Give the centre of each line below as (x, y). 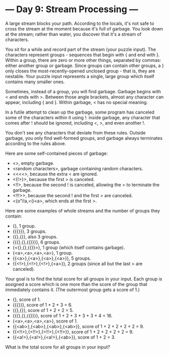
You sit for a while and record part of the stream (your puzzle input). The (81, 49)
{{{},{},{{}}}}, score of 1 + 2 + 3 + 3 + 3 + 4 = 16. (62, 315)
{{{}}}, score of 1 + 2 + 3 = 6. (42, 305)
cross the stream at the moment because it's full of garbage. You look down (84, 28)
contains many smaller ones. (35, 82)
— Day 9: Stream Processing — (72, 9)
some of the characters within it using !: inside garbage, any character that (83, 117)
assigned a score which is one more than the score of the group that (76, 284)
